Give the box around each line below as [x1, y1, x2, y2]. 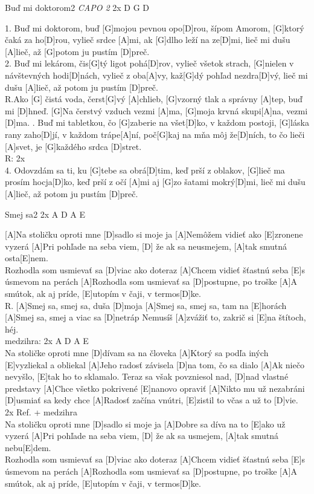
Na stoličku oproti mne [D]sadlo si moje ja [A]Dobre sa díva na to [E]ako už [5, 417, 286, 430]
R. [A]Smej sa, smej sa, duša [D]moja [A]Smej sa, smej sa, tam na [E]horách [5, 299, 287, 311]
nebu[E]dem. [5, 441, 51, 453]
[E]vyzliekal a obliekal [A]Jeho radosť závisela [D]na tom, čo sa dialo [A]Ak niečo [5, 358, 304, 371]
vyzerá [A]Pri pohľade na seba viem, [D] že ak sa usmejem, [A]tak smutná [5, 429, 279, 442]
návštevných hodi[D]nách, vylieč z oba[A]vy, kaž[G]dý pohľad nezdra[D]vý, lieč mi [5, 68, 308, 81]
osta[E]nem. [5, 252, 48, 264]
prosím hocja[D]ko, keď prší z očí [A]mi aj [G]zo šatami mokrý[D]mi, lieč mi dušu [5, 175, 306, 188]
